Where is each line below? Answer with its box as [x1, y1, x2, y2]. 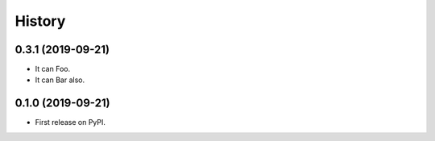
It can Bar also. [35, 75, 85, 85]
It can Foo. [35, 64, 71, 74]
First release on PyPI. [35, 118, 106, 127]
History [14, 12, 66, 30]
